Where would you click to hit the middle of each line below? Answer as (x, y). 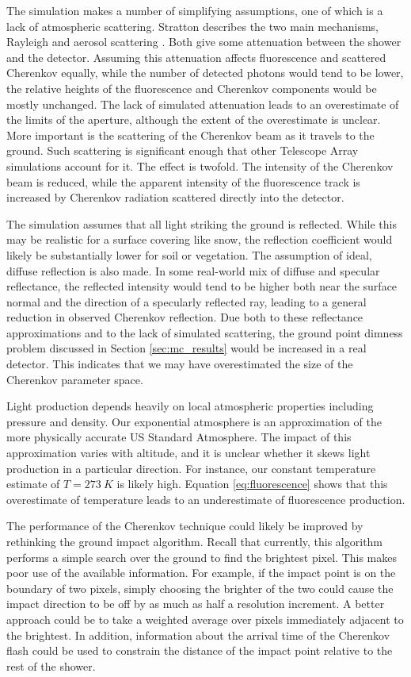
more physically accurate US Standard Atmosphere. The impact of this (179, 437)
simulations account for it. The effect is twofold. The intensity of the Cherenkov (200, 165)
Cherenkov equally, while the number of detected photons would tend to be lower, (205, 73)
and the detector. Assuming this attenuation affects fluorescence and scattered (196, 57)
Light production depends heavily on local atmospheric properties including (190, 406)
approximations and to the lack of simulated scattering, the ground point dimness (205, 332)
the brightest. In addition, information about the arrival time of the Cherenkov (198, 635)
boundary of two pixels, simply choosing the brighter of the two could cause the (200, 588)
